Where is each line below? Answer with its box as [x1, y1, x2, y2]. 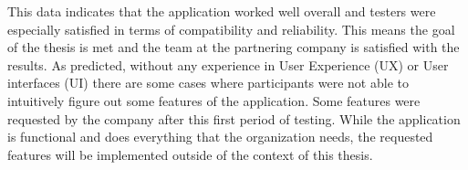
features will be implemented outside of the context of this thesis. [7, 144, 373, 164]
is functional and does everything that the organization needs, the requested [7, 127, 433, 146]
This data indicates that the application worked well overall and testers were [7, 2, 436, 20]
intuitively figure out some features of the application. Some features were [7, 90, 421, 110]
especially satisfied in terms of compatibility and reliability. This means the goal [7, 19, 455, 38]
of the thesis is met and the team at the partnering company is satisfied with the [7, 37, 460, 57]
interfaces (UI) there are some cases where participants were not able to [7, 73, 409, 92]
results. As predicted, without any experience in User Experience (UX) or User [7, 55, 449, 74]
